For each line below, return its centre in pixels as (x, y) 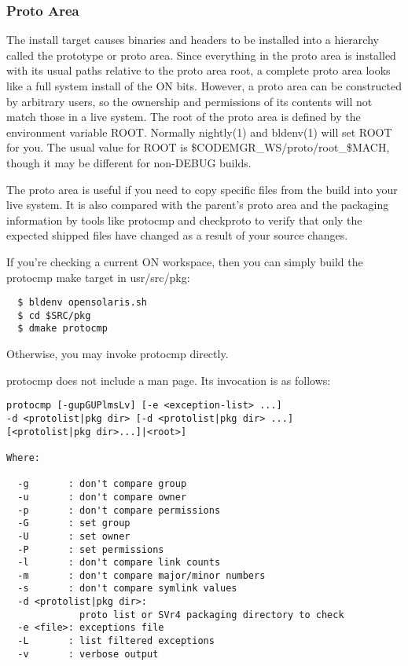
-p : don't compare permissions (119, 510)
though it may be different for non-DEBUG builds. (129, 162)
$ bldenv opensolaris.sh (82, 303)
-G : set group (74, 523)
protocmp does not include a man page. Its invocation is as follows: (169, 380)
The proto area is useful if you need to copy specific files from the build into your (202, 189)
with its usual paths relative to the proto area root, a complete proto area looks (198, 70)
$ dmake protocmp (62, 329)
